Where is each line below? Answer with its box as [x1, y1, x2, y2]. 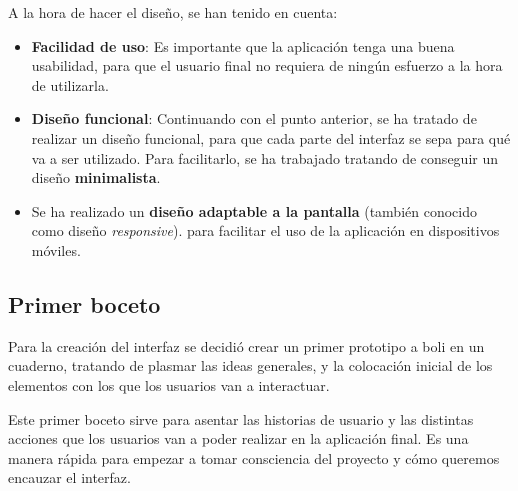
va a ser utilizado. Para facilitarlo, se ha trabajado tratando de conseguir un [31, 147, 498, 168]
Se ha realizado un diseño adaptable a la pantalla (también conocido [31, 200, 477, 221]
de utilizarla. [31, 74, 109, 95]
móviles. [31, 239, 81, 260]
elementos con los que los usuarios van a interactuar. [8, 374, 330, 395]
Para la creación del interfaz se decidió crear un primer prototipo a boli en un [8, 335, 485, 356]
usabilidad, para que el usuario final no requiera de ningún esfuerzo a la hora [31, 55, 503, 76]
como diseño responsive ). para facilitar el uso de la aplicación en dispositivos [31, 220, 500, 241]
